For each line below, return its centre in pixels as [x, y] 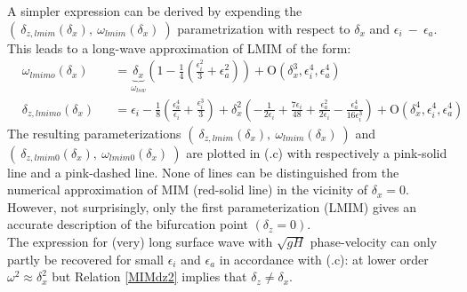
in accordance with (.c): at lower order [324, 259]
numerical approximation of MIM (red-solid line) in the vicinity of [188, 189]
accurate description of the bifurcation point [128, 224]
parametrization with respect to [264, 28]
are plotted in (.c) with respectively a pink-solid [317, 152]
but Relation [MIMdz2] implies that [149, 276]
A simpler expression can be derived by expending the [155, 11]
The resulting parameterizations [94, 133]
